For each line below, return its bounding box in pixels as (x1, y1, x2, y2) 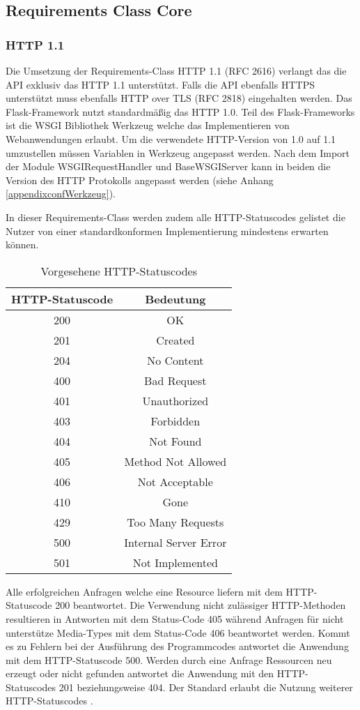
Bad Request (144, 372, 207, 388)
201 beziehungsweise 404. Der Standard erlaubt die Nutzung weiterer (58, 679, 353, 694)
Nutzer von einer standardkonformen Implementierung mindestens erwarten (6, 223, 329, 238)
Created (156, 331, 195, 348)
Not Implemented (132, 554, 218, 571)
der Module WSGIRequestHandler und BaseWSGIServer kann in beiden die (6, 159, 331, 174)
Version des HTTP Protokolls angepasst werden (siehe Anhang (6, 172, 274, 187)
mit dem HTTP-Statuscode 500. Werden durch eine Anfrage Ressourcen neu (6, 652, 332, 667)
